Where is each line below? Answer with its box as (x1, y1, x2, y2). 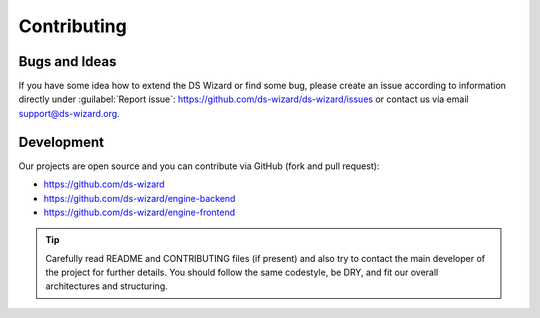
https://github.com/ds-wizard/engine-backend (43, 192, 236, 204)
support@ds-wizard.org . (18, 107, 120, 119)
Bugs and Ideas (18, 53, 117, 70)
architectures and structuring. (45, 280, 169, 292)
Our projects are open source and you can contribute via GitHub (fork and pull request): (18, 160, 380, 172)
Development (18, 133, 105, 150)
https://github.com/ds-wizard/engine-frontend (43, 206, 236, 218)
